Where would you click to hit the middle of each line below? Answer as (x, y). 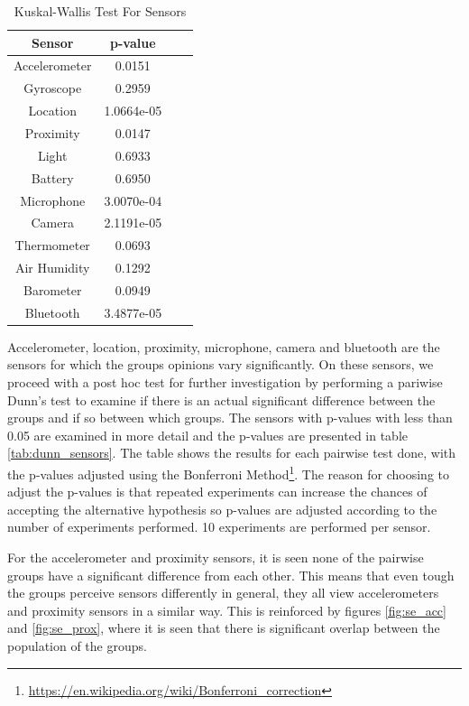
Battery (52, 177)
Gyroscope (53, 88)
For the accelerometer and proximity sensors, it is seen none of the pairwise (216, 557)
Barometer (52, 289)
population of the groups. (77, 645)
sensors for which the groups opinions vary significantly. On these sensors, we (221, 364)
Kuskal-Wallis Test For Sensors (100, 11)
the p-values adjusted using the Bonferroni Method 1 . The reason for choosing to (229, 472)
